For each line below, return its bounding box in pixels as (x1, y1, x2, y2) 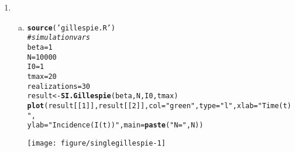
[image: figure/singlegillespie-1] (27, 139, 166, 147)
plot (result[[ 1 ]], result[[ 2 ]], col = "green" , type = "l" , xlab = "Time (27, 101, 279, 110)
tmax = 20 (27, 72, 57, 81)
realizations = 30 (27, 82, 90, 91)
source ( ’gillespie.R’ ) (27, 23, 115, 32)
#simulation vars (27, 33, 90, 42)
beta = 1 (27, 43, 53, 51)
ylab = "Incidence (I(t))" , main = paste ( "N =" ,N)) (27, 121, 204, 130)
